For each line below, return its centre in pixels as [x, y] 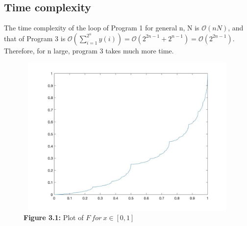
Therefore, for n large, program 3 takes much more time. [89, 50]
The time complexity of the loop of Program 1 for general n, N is [102, 28]
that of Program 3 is [35, 38]
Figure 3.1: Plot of [54, 217]
